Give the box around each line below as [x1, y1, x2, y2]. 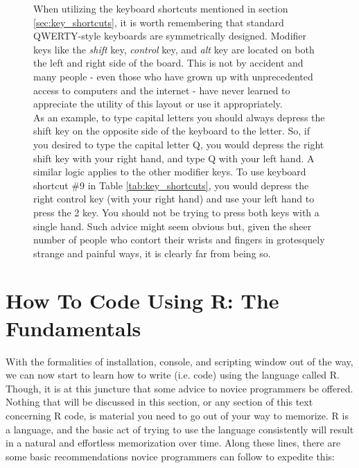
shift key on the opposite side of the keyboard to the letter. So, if [33, 123, 310, 138]
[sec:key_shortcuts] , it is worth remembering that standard [33, 15, 284, 29]
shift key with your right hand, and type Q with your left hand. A [33, 150, 315, 165]
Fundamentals [6, 313, 141, 342]
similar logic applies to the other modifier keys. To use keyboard [33, 164, 306, 179]
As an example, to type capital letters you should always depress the [33, 110, 325, 124]
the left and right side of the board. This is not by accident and [33, 55, 304, 70]
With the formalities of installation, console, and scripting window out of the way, [6, 354, 353, 368]
